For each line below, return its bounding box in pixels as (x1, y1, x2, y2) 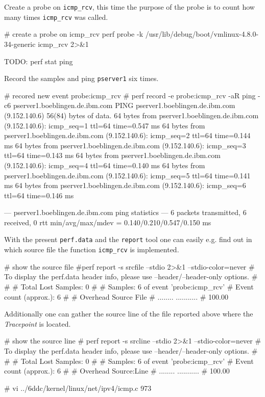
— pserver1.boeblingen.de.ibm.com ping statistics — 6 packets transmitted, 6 (4, 207, 247, 218)
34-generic (4, 38, 36, 49)
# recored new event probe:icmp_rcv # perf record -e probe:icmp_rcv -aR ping (4, 90, 256, 100)
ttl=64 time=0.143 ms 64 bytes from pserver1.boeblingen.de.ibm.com (4, 150, 221, 161)
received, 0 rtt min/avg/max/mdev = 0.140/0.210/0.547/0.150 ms (4, 217, 211, 227)
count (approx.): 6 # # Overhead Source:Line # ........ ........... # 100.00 (4, 365, 230, 376)
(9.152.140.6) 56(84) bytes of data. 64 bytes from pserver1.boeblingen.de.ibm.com (4, 110, 259, 120)
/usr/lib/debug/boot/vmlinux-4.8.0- (145, 29, 259, 39)
